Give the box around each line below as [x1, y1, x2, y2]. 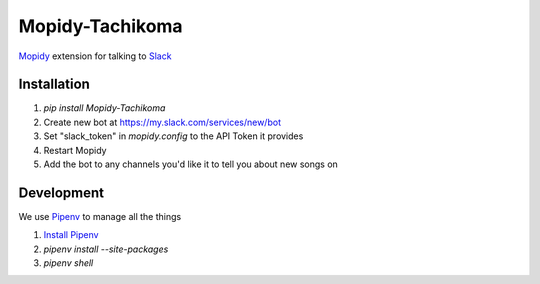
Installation [18, 76, 90, 93]
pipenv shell [43, 257, 94, 269]
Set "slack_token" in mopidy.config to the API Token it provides [43, 130, 304, 142]
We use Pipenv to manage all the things [18, 210, 182, 222]
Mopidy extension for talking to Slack [18, 50, 172, 62]
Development [18, 184, 105, 201]
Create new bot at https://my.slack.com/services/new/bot [43, 116, 282, 128]
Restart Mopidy [43, 144, 107, 156]
